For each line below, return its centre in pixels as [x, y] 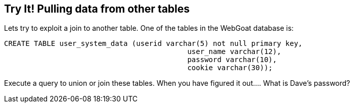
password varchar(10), [232, 60]
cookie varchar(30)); [230, 68]
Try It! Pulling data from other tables [97, 9]
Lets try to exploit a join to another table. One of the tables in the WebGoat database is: [149, 28]
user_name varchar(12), [234, 52]
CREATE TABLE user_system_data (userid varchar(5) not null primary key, [153, 44]
